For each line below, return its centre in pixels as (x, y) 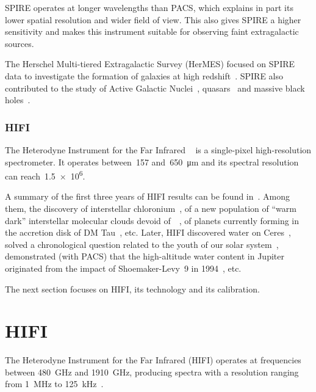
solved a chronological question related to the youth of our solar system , (142, 244)
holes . (18, 100)
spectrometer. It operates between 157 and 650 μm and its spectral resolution (152, 162)
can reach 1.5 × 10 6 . (45, 175)
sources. (20, 43)
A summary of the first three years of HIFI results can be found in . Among (148, 196)
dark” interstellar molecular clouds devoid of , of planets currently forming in (152, 220)
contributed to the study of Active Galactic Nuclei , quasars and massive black (155, 88)
